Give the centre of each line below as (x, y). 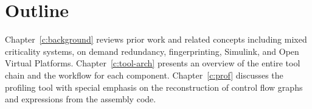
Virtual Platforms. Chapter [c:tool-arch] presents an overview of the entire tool (153, 63)
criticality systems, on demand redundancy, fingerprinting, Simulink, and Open (152, 51)
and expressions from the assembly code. (81, 99)
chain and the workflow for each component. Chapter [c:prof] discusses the (144, 75)
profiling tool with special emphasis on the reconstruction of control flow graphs (154, 87)
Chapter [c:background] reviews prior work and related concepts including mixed (156, 39)
